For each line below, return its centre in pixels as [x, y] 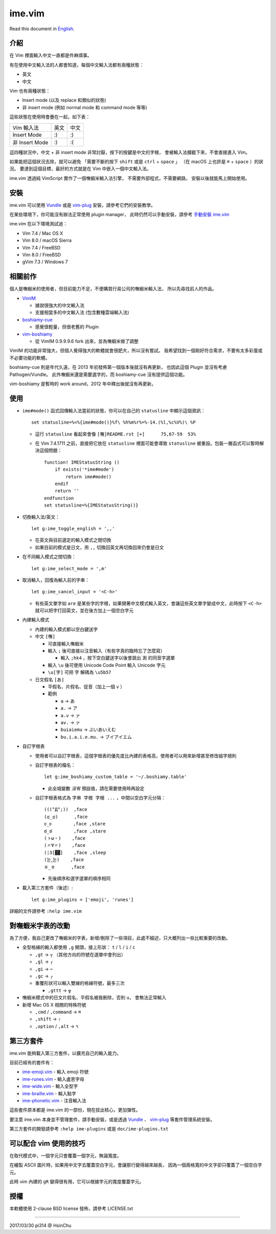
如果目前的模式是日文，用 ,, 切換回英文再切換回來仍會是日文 [99, 547]
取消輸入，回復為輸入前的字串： [56, 580]
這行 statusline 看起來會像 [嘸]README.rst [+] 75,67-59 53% [116, 434]
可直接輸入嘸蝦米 [66, 643]
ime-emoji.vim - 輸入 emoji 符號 [55, 1072]
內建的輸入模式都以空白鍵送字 [66, 629]
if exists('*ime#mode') [84, 469]
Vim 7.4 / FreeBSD [41, 247]
